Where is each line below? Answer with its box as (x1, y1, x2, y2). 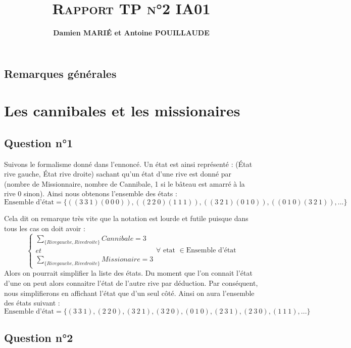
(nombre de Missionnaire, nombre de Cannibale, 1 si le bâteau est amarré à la (4, 178, 245, 189)
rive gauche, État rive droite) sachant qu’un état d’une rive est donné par (4, 168, 232, 179)
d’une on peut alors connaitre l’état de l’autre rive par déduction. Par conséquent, (4, 278, 258, 288)
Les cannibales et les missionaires (4, 100, 240, 121)
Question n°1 (4, 135, 73, 150)
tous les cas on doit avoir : (4, 223, 85, 233)
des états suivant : (4, 297, 60, 308)
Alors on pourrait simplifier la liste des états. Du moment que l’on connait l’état (4, 268, 253, 278)
